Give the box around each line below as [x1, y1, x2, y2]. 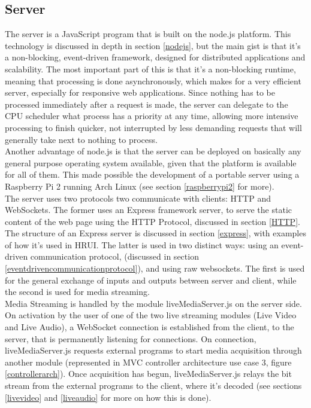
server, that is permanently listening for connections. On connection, [5, 332, 256, 345]
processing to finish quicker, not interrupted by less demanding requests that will [5, 121, 302, 133]
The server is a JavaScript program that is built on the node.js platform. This [5, 28, 291, 40]
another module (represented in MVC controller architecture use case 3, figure [5, 355, 292, 368]
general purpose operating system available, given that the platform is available [5, 156, 297, 169]
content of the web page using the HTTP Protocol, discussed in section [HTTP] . [5, 215, 300, 227]
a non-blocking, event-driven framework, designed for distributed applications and [5, 51, 306, 63]
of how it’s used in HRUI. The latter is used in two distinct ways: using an [5, 238, 279, 251]
